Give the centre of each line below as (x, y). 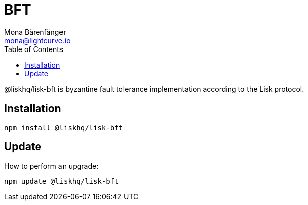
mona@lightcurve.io (37, 40)
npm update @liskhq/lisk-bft (61, 182)
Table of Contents (34, 49)
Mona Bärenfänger (35, 32)
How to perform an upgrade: (51, 166)
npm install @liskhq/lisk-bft (64, 127)
